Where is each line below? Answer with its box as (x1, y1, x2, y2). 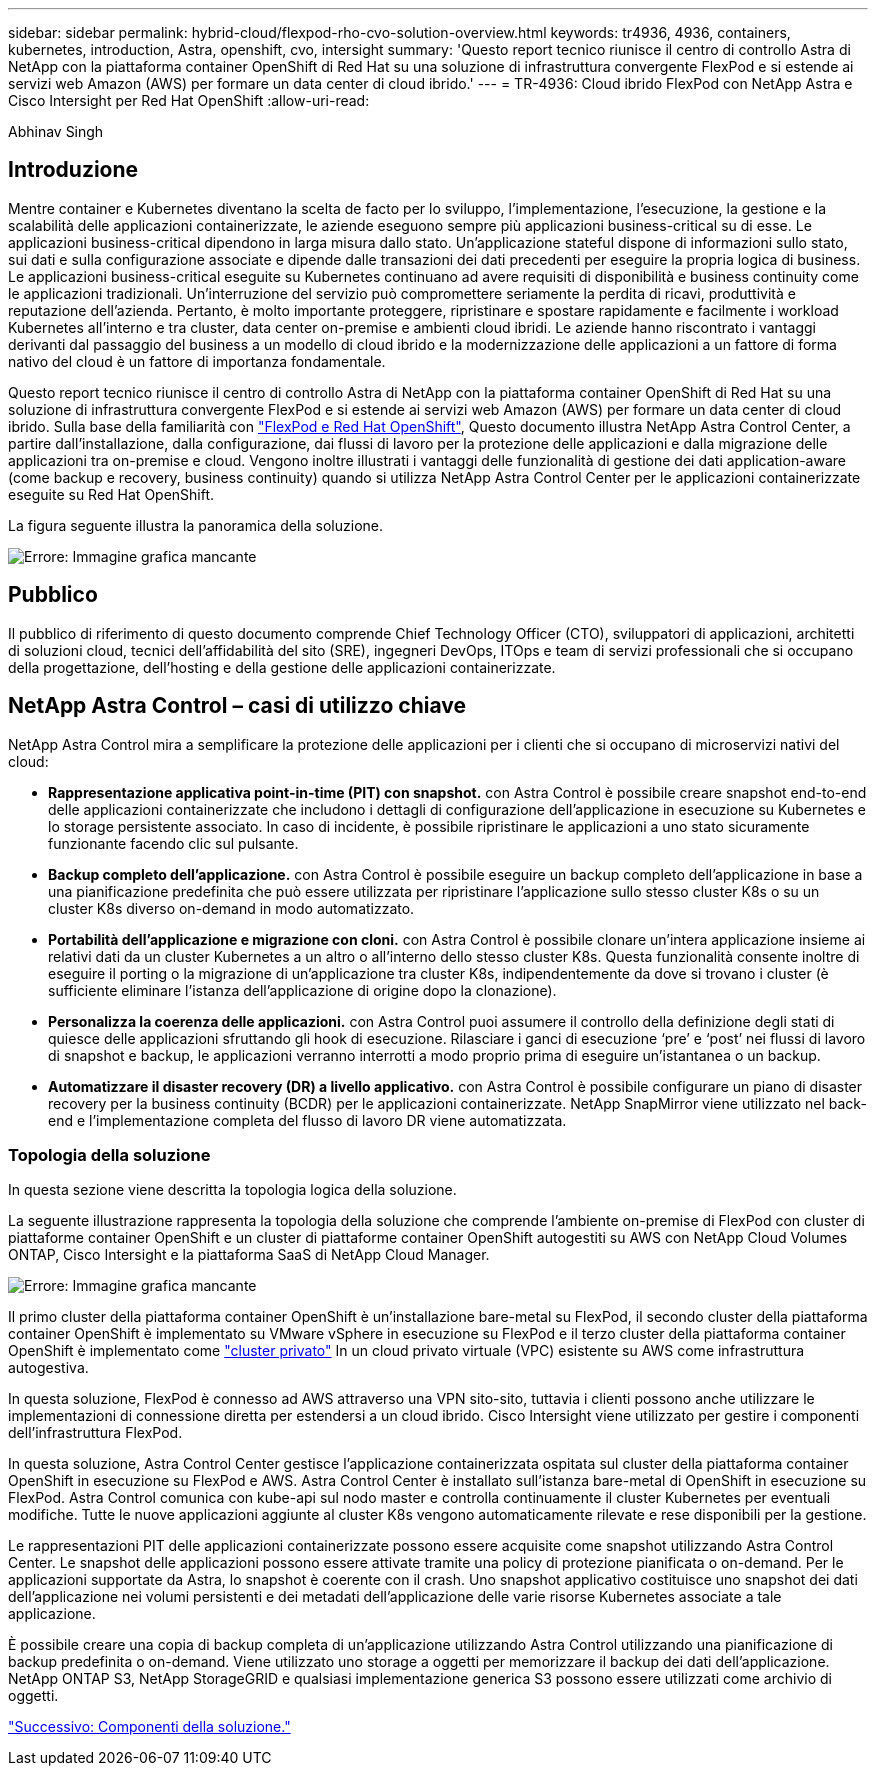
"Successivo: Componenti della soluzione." (8, 1718, 291, 1736)
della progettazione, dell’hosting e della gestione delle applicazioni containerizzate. (8, 658, 556, 676)
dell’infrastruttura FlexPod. (8, 1424, 183, 1442)
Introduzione (8, 157, 139, 183)
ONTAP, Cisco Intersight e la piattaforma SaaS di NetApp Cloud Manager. (8, 1246, 490, 1264)
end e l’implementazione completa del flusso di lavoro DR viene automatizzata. (48, 1111, 567, 1129)
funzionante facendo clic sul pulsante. (48, 834, 299, 852)
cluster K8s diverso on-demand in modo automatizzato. (48, 899, 415, 917)
